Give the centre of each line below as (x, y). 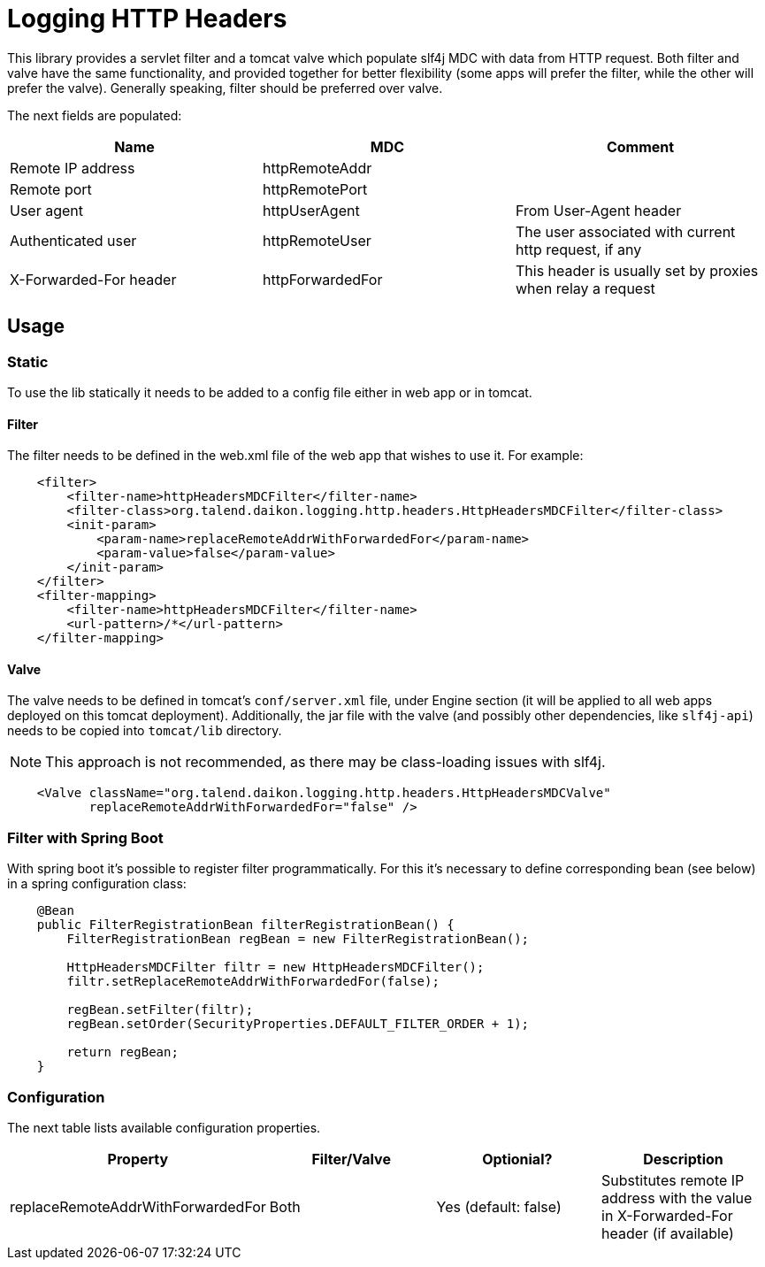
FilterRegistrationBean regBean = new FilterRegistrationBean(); (298, 939)
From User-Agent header (598, 210)
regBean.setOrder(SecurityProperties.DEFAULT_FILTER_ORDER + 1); (298, 1024)
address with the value (677, 1198)
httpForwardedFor (322, 279)
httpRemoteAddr (317, 168)
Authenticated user (73, 240)
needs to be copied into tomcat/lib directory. (145, 731)
